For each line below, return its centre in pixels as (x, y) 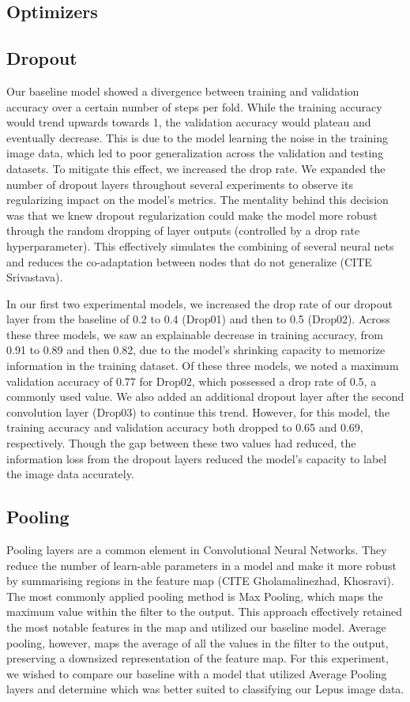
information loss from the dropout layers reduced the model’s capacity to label (197, 458)
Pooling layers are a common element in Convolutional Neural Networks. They (197, 550)
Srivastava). (35, 277)
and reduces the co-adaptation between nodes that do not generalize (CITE (189, 261)
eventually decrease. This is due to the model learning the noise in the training (197, 137)
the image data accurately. (70, 474)
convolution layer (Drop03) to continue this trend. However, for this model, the (198, 411)
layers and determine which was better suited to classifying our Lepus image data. (205, 689)
